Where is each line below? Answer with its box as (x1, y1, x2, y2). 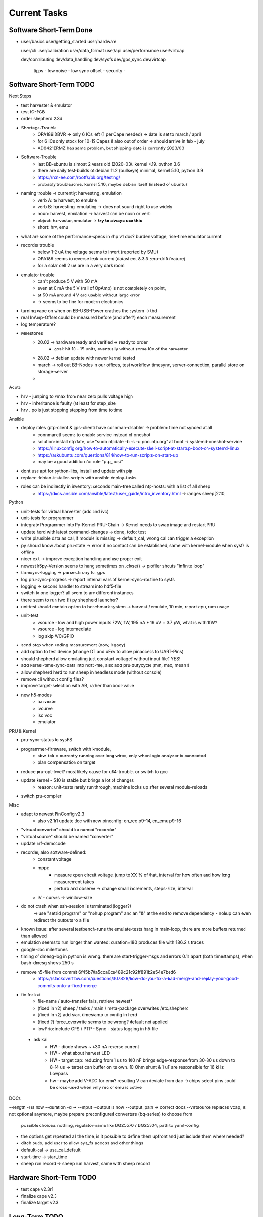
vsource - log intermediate (38, 626, 91, 632)
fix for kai (21, 992, 40, 997)
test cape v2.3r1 (21, 1186, 54, 1192)
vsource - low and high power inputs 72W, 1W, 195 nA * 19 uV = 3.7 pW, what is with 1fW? (38, 619, 218, 625)
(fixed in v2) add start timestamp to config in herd (38, 1012, 137, 1018)
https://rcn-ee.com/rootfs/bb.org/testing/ (38, 174, 120, 180)
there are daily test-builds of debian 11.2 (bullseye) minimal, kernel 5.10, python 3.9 (38, 168, 203, 174)
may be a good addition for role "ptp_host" (38, 459, 124, 465)
